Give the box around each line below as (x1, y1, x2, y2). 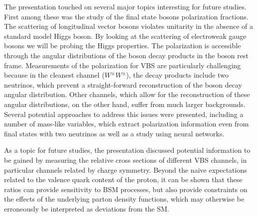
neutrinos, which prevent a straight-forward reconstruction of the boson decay (4, 79, 242, 90)
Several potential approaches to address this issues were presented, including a (4, 108, 244, 119)
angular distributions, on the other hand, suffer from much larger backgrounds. (4, 99, 246, 109)
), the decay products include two (126, 70, 229, 80)
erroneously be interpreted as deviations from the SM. (4, 203, 170, 214)
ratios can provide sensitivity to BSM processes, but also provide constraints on (4, 184, 248, 194)
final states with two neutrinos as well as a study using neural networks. (4, 128, 225, 138)
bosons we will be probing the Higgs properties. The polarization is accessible (4, 40, 241, 51)
